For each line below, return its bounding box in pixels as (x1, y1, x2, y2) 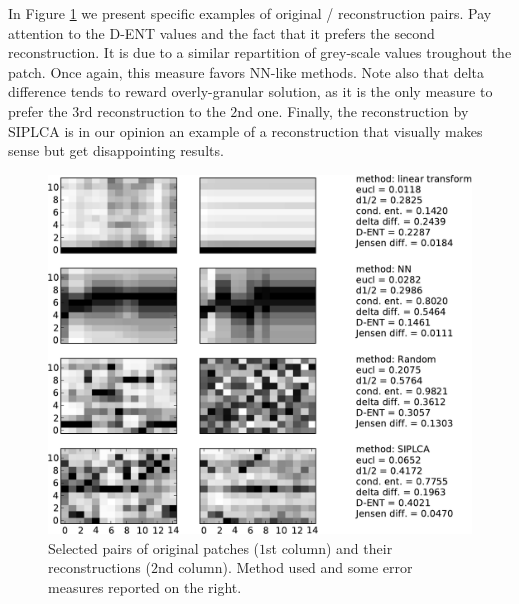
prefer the (8, 100, 68, 121)
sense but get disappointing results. (8, 140, 224, 161)
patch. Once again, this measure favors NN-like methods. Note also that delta (8, 61, 485, 82)
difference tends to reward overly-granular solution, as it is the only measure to (8, 81, 493, 102)
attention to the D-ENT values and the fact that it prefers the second (8, 22, 435, 43)
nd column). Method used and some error (157, 557, 413, 578)
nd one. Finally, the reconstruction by (237, 100, 469, 121)
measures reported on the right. (48, 576, 242, 597)
